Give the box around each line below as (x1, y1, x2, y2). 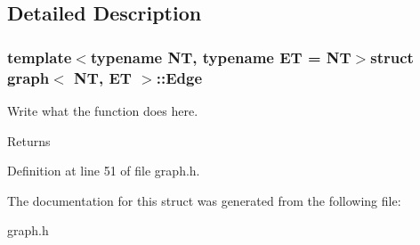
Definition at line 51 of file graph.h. (7, 161, 200, 180)
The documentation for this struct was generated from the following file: (7, 191, 401, 209)
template (7, 45, 72, 68)
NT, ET (74, 66, 132, 88)
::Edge (156, 66, 203, 88)
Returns (7, 131, 51, 150)
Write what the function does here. (7, 101, 198, 119)
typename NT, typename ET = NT (90, 45, 351, 68)
